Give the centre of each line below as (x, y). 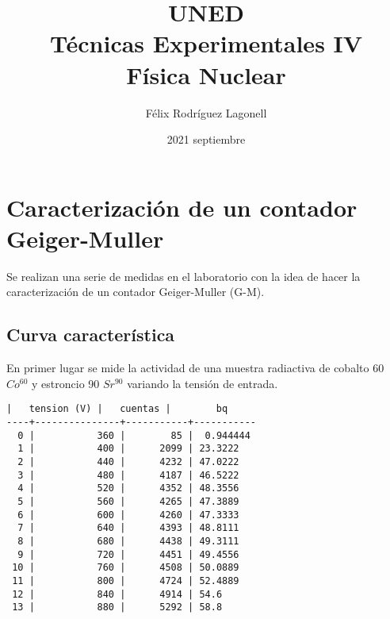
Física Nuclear (206, 74)
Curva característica (91, 334)
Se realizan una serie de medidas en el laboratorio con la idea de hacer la (184, 276)
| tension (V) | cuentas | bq (117, 409)
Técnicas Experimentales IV (206, 43)
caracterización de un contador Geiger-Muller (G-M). (136, 292)
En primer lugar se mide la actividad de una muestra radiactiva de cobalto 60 (195, 368)
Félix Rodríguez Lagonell (206, 112)
